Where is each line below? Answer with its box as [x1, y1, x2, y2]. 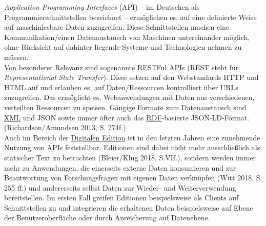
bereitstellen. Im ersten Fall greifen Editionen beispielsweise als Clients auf [4, 192, 239, 203]
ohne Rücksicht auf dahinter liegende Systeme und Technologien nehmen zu [4, 42, 242, 52]
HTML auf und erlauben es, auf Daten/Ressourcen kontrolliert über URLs [4, 81, 238, 92]
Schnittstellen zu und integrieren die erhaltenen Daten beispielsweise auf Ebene [4, 202, 253, 213]
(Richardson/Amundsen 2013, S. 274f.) [4, 122, 126, 133]
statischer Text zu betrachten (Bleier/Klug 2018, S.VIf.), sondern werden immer [4, 152, 256, 162]
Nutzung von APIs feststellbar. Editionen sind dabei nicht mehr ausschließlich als [4, 142, 260, 153]
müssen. [4, 51, 29, 62]
